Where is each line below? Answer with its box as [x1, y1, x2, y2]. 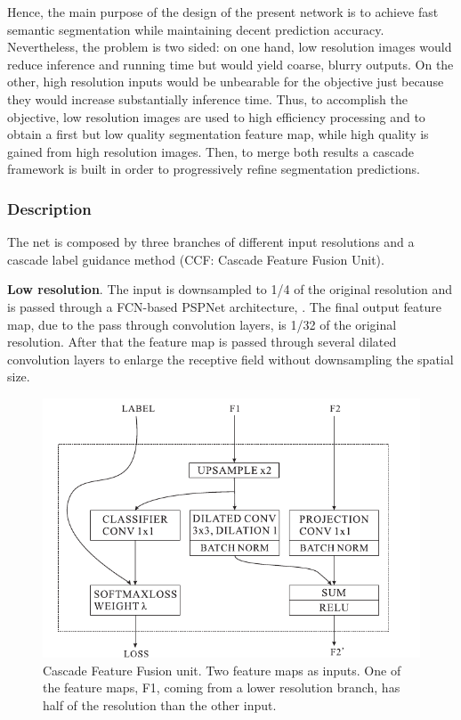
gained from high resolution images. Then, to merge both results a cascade [7, 142, 415, 160]
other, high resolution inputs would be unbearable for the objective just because [7, 72, 444, 91]
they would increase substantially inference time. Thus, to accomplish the [7, 89, 408, 108]
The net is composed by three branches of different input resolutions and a [7, 233, 415, 251]
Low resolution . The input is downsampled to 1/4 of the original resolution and [7, 280, 453, 299]
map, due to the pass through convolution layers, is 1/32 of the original [7, 315, 397, 333]
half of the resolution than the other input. [43, 695, 277, 714]
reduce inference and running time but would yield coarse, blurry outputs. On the [7, 54, 454, 73]
